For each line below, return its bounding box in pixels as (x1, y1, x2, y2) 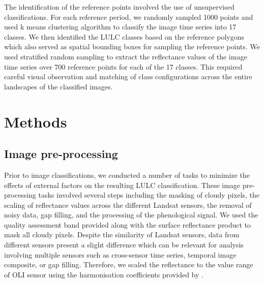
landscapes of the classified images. (4, 81, 113, 91)
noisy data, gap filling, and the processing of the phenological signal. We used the (4, 209, 258, 220)
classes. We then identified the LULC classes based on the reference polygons (4, 31, 244, 42)
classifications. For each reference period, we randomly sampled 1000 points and (4, 11, 253, 22)
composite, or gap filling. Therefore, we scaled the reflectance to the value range (4, 259, 253, 270)
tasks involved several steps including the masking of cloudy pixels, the (38, 190, 260, 200)
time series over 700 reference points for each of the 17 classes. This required (4, 61, 243, 72)
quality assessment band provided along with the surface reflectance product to (4, 219, 251, 230)
